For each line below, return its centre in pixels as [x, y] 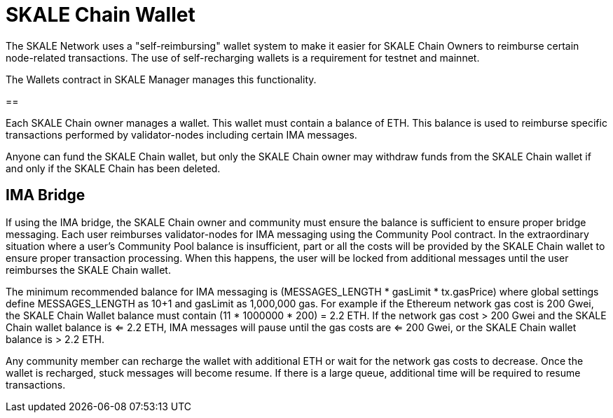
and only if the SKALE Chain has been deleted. [113, 168]
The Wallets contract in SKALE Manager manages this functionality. [161, 79]
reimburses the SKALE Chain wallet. [88, 270]
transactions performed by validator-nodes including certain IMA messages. [181, 134]
